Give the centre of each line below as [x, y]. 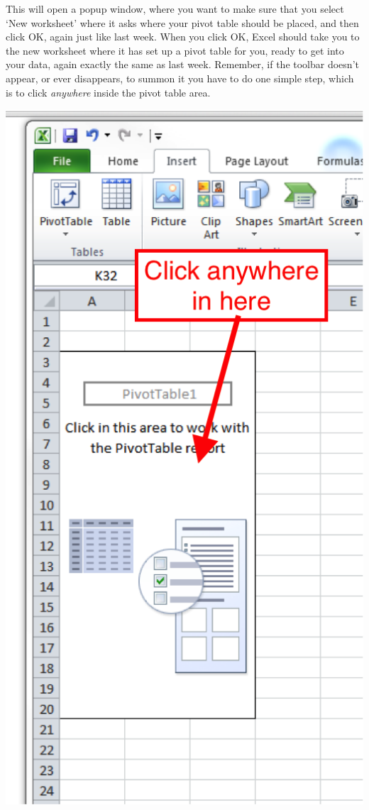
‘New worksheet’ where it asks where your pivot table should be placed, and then [182, 22]
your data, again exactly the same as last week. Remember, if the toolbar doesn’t [182, 64]
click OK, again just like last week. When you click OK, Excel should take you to [183, 37]
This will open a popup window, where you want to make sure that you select [175, 9]
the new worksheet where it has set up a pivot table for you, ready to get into [175, 50]
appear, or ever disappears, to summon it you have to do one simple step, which [180, 78]
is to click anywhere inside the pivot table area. [108, 92]
